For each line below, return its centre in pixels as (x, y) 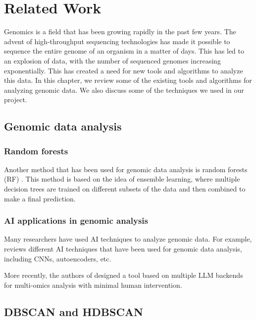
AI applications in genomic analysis (76, 221)
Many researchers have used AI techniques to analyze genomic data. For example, (128, 239)
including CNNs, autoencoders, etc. (58, 258)
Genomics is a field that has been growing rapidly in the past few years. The (120, 32)
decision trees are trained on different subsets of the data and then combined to (125, 189)
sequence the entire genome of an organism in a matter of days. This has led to (124, 51)
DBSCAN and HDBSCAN (74, 311)
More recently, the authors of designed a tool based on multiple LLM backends (124, 275)
